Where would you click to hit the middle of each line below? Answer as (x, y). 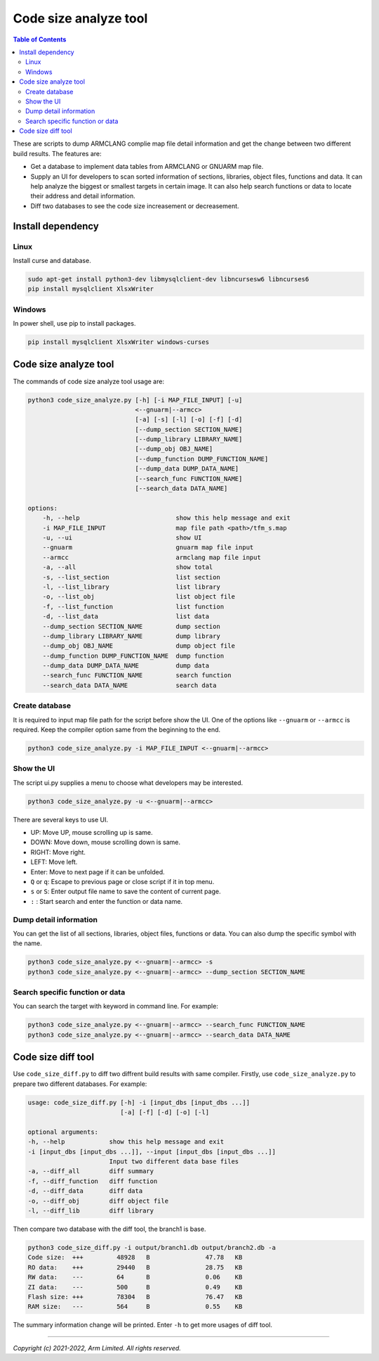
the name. (27, 943)
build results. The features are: (57, 153)
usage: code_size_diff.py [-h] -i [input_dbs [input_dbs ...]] (139, 1102)
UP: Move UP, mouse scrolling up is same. (92, 833)
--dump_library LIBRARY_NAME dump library (131, 636)
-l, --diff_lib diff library (91, 1210)
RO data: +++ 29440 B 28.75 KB (135, 1267)
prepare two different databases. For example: (80, 1084)
